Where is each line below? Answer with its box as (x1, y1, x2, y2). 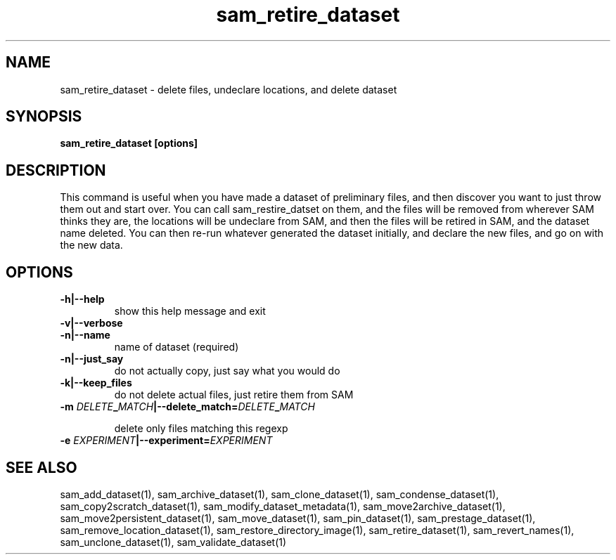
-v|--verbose (60, 317, 123, 330)
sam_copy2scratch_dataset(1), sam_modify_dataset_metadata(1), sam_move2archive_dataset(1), (60, 500, 506, 512)
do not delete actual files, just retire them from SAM (114, 389, 354, 401)
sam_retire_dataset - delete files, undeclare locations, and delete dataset (60, 83, 397, 96)
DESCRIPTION (6, 161, 106, 179)
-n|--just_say (60, 353, 124, 365)
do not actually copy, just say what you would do (114, 365, 340, 377)
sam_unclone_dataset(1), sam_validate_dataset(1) (60, 535, 287, 548)
